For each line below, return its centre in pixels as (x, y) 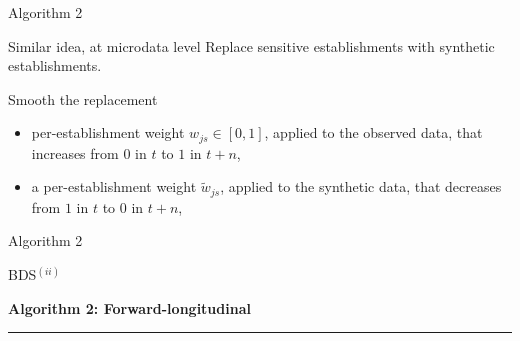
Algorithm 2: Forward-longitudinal (129, 307)
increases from (75, 152)
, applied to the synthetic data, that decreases (361, 186)
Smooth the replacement (83, 98)
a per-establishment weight (114, 186)
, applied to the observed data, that (373, 132)
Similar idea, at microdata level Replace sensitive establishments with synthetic (251, 45)
